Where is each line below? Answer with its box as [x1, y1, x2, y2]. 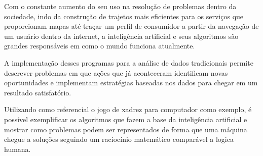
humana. [4, 143, 31, 154]
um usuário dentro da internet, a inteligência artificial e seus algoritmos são [4, 30, 239, 41]
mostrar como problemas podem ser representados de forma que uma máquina [4, 124, 247, 134]
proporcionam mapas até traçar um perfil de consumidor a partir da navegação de [4, 21, 259, 31]
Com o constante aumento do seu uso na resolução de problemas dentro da [4, 1, 237, 11]
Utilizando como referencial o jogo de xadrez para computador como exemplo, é [4, 104, 252, 115]
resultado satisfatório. [4, 87, 71, 97]
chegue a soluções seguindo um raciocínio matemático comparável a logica [4, 134, 234, 144]
